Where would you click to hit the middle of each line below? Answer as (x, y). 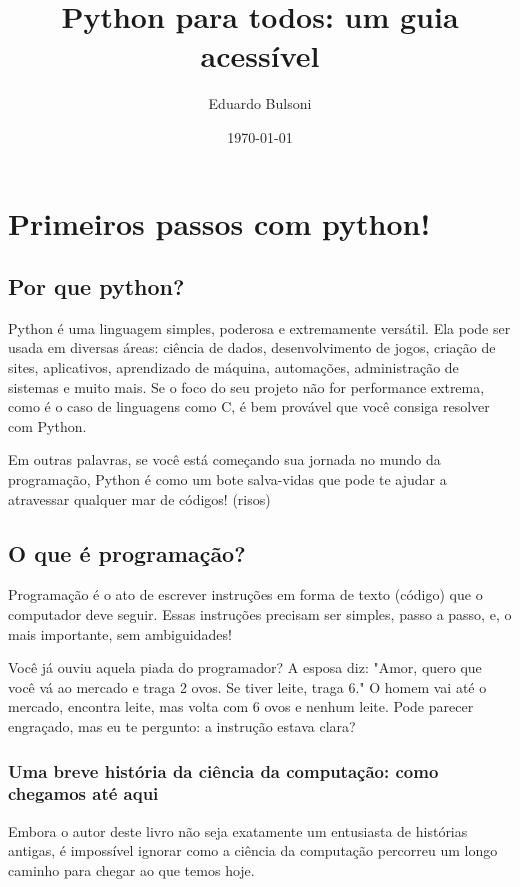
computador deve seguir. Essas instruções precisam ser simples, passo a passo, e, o (260, 614)
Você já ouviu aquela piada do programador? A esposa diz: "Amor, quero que (245, 667)
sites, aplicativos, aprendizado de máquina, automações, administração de (233, 367)
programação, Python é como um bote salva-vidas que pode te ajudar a (227, 479)
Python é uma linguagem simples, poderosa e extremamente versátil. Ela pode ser (259, 327)
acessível (260, 55)
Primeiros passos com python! (219, 222)
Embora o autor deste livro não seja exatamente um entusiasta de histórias (238, 830)
